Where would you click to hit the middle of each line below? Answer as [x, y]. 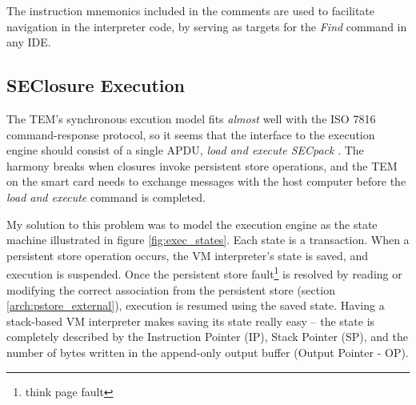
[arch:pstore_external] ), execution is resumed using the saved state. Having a [196, 305]
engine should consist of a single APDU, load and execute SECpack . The [185, 150]
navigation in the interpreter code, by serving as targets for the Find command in [207, 26]
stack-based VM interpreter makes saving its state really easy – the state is [191, 321]
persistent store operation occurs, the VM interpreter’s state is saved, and [187, 255]
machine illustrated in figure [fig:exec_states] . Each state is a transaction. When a [208, 240]
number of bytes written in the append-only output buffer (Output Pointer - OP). [208, 352]
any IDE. [29, 42]
